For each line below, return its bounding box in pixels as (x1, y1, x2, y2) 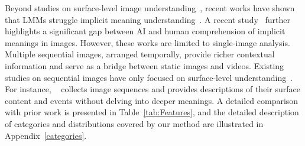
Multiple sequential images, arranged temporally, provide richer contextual (5, 48, 275, 60)
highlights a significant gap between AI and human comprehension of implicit (5, 25, 285, 37)
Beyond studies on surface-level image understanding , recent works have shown (5, 2, 295, 14)
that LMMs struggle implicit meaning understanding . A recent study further (5, 13, 290, 25)
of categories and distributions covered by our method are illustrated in (5, 117, 264, 129)
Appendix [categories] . (5, 129, 87, 141)
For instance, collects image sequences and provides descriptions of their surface (5, 83, 300, 95)
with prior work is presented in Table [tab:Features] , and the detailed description (5, 106, 299, 118)
